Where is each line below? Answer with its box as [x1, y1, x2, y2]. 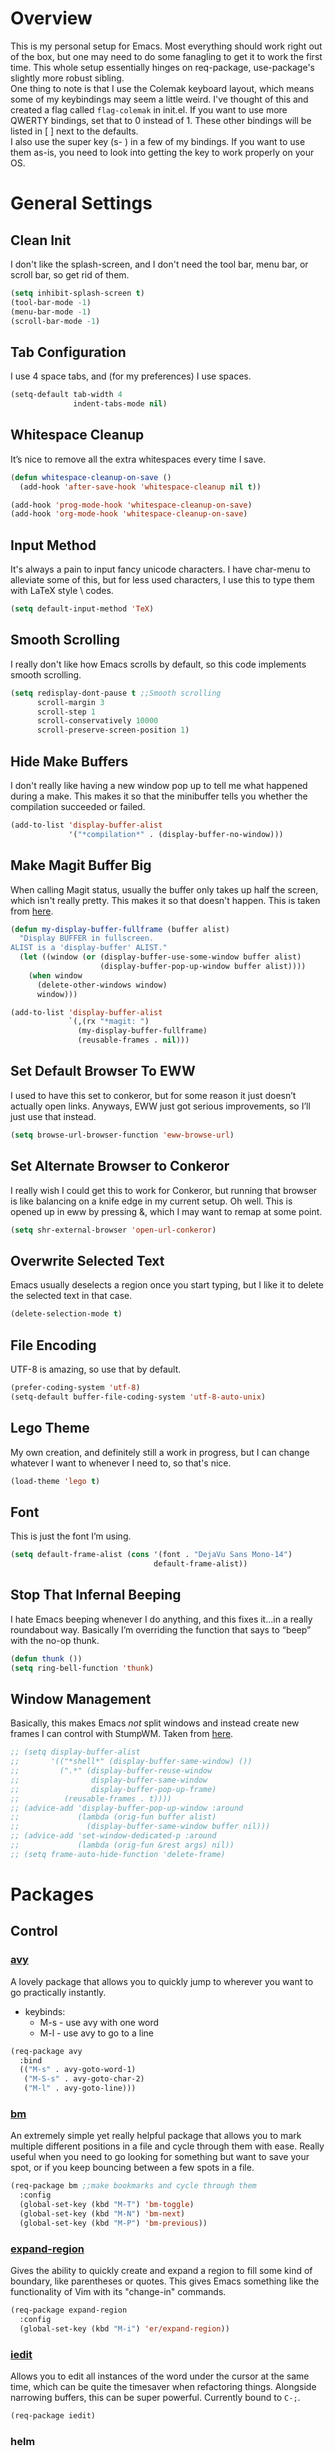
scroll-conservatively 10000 [36, 716, 159, 726]
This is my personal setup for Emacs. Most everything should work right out [10, 40, 323, 52]
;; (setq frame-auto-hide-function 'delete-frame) [10, 1849, 226, 1859]
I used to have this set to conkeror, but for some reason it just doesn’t [10, 1089, 297, 1101]
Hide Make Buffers [10, 753, 129, 770]
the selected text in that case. [10, 1290, 133, 1302]
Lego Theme [10, 1420, 90, 1437]
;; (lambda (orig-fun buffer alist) [10, 1812, 217, 1822]
